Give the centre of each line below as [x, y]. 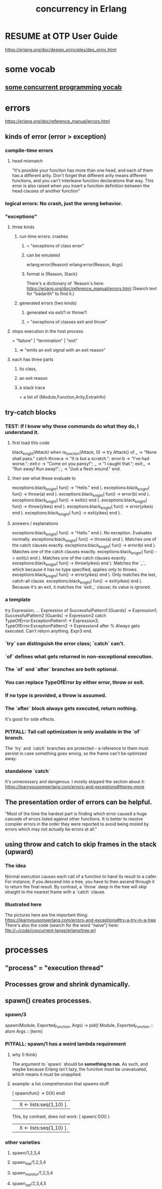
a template [18, 600]
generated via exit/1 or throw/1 [57, 313]
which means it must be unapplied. [47, 1074]
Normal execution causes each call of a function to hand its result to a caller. [81, 876]
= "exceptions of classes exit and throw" [67, 322]
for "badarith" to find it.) [50, 294]
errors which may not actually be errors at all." [51, 829]
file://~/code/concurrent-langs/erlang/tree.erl [50, 930]
